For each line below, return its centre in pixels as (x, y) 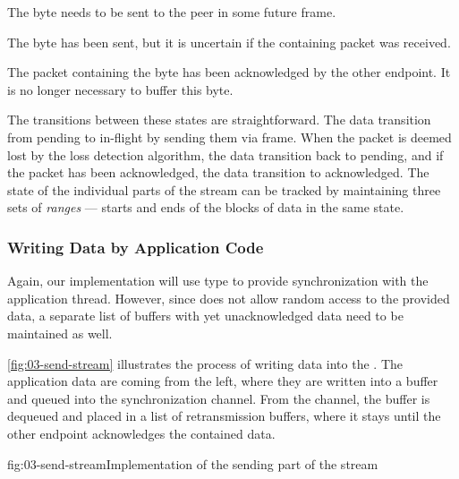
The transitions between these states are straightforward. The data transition (219, 120)
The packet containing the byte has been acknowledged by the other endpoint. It (229, 72)
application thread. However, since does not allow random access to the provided (229, 298)
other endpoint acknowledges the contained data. (141, 433)
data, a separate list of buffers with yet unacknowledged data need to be (205, 316)
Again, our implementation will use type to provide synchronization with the (218, 281)
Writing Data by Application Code (136, 247)
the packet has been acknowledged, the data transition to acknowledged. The (218, 172)
